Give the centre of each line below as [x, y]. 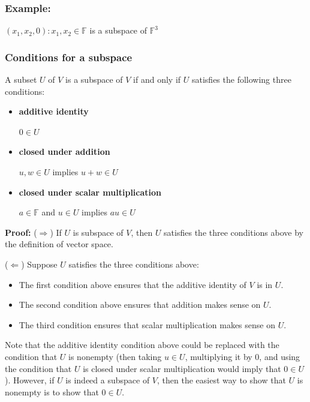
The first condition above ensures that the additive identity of [133, 284]
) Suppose [39, 264]
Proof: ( [21, 232]
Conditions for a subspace [69, 57]
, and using [280, 356]
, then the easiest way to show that [222, 380]
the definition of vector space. [59, 244]
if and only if [157, 79]
